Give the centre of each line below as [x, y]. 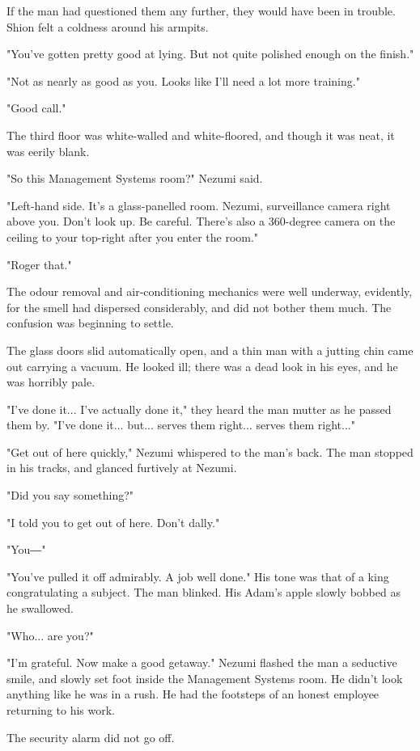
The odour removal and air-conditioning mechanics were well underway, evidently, [210, 291]
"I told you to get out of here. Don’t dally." [113, 522]
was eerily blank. [48, 151]
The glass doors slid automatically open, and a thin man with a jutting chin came [210, 350]
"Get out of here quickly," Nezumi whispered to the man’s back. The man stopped [210, 451]
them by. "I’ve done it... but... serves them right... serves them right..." [181, 425]
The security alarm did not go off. [91, 737]
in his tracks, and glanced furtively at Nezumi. [122, 468]
